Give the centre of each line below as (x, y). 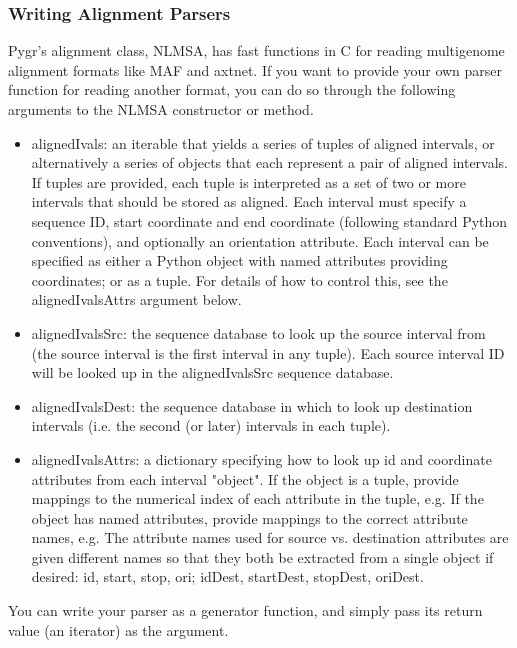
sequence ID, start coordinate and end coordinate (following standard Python (269, 220)
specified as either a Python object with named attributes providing (239, 260)
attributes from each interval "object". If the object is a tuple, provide (245, 478)
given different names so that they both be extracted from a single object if (262, 556)
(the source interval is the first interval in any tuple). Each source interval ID (268, 352)
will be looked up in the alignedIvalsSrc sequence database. (212, 372)
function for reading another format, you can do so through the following (232, 89)
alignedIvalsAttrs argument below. (136, 299)
